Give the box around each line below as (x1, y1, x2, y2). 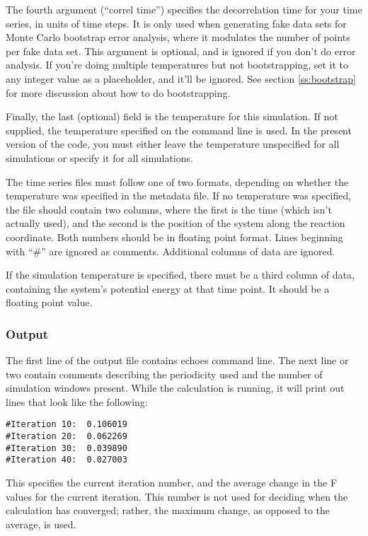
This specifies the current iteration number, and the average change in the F (6, 475, 338, 490)
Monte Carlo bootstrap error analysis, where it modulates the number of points (6, 30, 350, 45)
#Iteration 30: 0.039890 (6, 443, 127, 453)
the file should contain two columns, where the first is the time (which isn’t (6, 202, 332, 216)
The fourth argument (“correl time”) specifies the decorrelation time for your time (6, 2, 362, 16)
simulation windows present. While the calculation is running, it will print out (6, 380, 345, 395)
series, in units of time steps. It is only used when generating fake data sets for (6, 16, 347, 30)
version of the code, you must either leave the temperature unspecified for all (6, 136, 340, 151)
